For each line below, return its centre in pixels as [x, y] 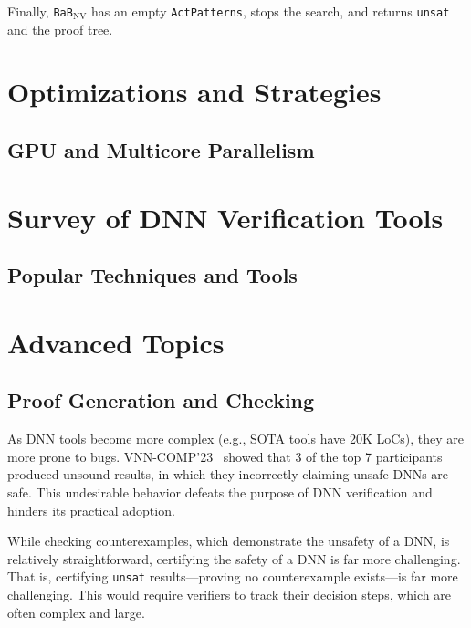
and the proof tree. [60, 29]
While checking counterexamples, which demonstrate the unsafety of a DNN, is [229, 541]
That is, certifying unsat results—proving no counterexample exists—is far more [233, 576]
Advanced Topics [116, 342]
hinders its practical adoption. [91, 510]
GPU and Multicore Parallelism [161, 150]
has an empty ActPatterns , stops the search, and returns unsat [271, 11]
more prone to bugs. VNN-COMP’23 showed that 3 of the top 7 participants [225, 456]
